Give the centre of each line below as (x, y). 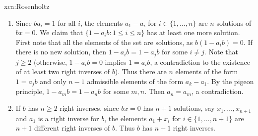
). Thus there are (141, 71)
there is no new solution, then (61, 52)
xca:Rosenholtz (27, 6)
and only (53, 81)
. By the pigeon (230, 81)
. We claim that (59, 32)
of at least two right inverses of (63, 71)
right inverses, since (89, 108)
